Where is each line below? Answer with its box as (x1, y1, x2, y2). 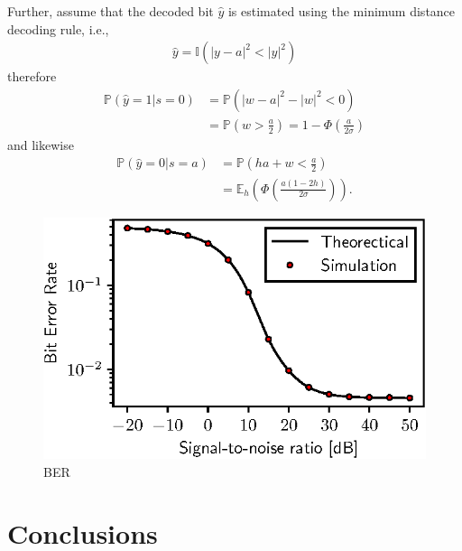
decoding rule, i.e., (7, 19, 109, 38)
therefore (7, 67, 57, 86)
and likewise (7, 135, 74, 154)
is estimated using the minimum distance (227, 2, 456, 20)
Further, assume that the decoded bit (7, 2, 214, 20)
